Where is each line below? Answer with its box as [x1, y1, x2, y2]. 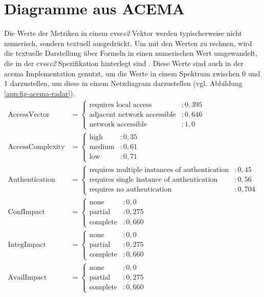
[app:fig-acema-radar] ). [4, 88, 75, 98]
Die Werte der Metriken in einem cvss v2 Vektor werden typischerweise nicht [4, 28, 243, 38]
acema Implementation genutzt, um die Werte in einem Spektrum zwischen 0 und [4, 68, 260, 78]
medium [89, 143, 115, 151]
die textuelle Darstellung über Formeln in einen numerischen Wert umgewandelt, [4, 48, 257, 58]
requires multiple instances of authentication [89, 166, 229, 174]
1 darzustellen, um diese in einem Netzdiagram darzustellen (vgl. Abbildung [4, 78, 243, 89]
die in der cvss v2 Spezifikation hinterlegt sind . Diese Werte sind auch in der [4, 57, 244, 68]
